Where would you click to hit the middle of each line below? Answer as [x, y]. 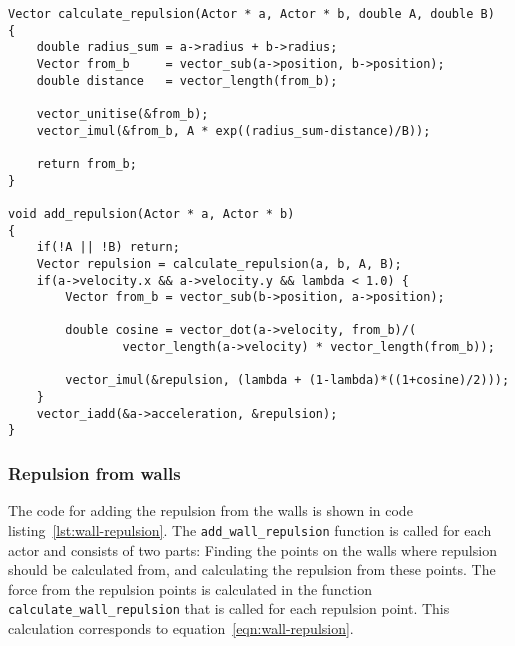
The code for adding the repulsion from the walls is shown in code [210, 510]
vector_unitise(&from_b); [122, 113]
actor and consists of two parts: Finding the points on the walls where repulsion [252, 549]
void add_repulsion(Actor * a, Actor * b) [151, 213]
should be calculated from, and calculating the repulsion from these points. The [252, 569]
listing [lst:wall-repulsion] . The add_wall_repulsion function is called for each [250, 529]
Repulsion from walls [94, 472]
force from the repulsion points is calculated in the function [190, 588]
